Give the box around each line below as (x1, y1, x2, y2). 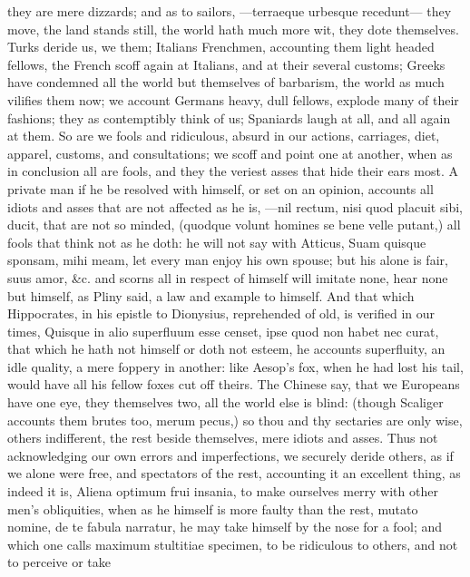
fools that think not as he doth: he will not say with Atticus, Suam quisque (7, 232, 426, 251)
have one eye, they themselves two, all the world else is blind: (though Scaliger (7, 393, 444, 412)
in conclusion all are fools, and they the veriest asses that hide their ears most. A (7, 161, 458, 181)
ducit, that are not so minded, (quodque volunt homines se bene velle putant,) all (7, 215, 461, 234)
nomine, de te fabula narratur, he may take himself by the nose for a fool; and (7, 517, 443, 536)
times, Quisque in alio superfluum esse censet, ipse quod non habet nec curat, (7, 321, 439, 340)
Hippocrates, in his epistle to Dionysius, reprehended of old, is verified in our (7, 304, 436, 323)
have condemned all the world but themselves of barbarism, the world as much (7, 73, 445, 92)
